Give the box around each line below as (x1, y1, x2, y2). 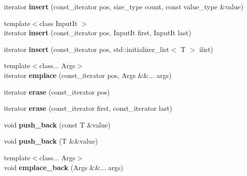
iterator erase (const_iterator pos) (4, 86, 110, 97)
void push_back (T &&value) (4, 136, 98, 146)
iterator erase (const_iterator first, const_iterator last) (4, 103, 172, 113)
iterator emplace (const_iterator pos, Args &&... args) (4, 70, 172, 80)
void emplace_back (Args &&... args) (4, 162, 123, 172)
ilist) (199, 44, 214, 54)
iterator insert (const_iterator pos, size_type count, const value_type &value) (4, 1, 244, 11)
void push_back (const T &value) (4, 119, 111, 129)
